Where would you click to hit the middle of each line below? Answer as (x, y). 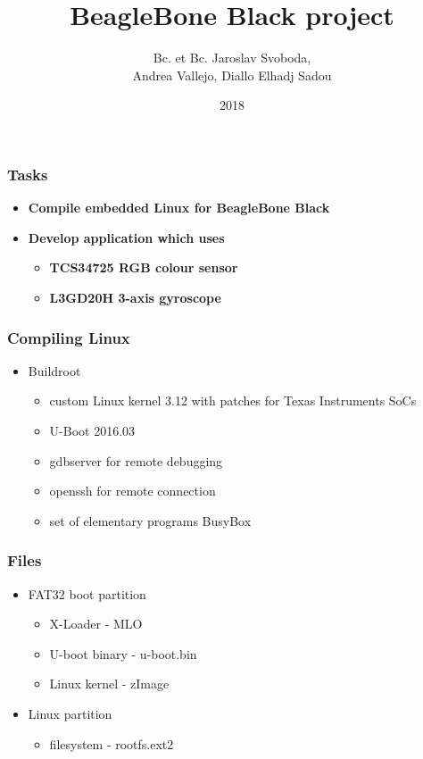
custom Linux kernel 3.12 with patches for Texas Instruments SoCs (233, 400)
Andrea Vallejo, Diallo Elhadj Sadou (232, 75)
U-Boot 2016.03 (92, 430)
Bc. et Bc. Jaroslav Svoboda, (232, 58)
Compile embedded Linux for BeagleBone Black (179, 208)
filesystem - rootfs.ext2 (112, 743)
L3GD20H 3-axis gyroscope (135, 297)
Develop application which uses (126, 237)
